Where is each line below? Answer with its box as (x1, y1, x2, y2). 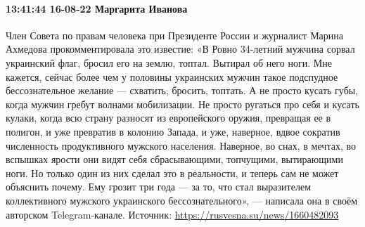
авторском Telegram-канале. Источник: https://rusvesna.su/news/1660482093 (6, 207, 339, 221)
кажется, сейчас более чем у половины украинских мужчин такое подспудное (6, 69, 338, 84)
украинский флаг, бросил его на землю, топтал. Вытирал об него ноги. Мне (6, 55, 332, 70)
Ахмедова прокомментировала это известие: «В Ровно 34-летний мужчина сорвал (6, 41, 355, 56)
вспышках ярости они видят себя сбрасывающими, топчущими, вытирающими (6, 152, 343, 167)
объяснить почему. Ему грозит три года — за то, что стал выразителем (6, 179, 311, 194)
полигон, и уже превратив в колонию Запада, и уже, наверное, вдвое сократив (6, 124, 340, 138)
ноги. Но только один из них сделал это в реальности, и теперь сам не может (6, 165, 339, 180)
